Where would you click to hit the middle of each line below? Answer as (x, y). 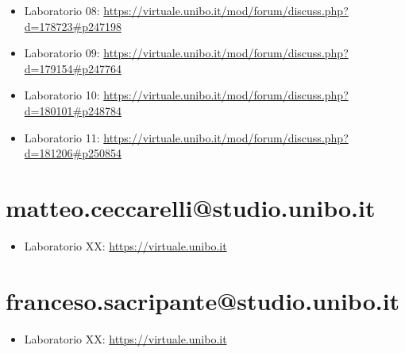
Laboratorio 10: (62, 95)
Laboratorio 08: (62, 10)
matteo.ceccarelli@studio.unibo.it (191, 207)
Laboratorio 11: (62, 137)
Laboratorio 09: (62, 53)
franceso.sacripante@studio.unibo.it (203, 300)
